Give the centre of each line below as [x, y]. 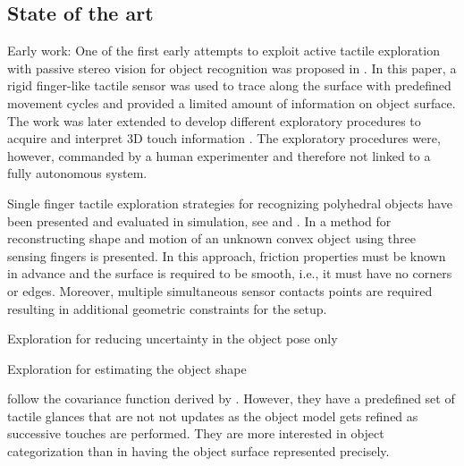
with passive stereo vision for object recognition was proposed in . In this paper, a [232, 68]
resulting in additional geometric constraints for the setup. [167, 308]
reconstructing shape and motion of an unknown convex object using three [211, 238]
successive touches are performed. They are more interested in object [196, 433]
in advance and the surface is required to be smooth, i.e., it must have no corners [230, 273]
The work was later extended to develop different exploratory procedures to [214, 120]
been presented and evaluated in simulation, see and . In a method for [199, 220]
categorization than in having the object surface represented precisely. [198, 451]
